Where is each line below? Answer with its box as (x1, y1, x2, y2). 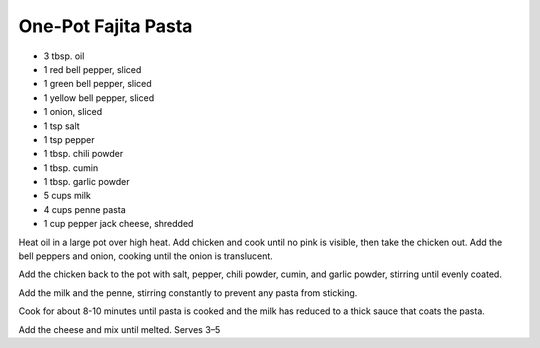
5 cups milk (43, 190, 92, 202)
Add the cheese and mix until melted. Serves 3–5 (18, 323, 221, 335)
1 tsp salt (43, 120, 80, 132)
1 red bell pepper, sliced (43, 63, 142, 75)
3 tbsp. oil (43, 50, 85, 62)
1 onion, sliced (43, 106, 103, 118)
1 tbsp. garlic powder (43, 176, 130, 188)
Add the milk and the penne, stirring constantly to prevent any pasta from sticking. (18, 286, 358, 299)
